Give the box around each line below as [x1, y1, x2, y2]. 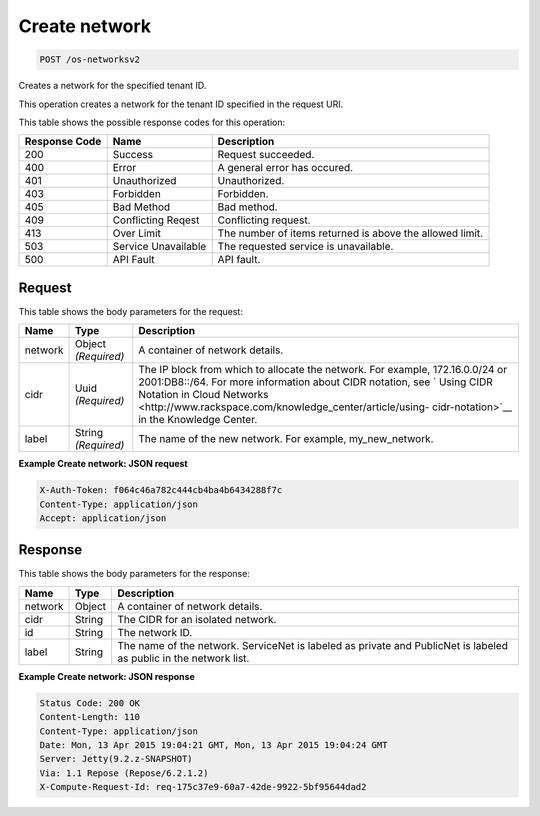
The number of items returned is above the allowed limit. [217, 226, 484, 240]
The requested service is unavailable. [217, 240, 394, 254]
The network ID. [116, 625, 193, 639]
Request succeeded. [217, 148, 315, 162]
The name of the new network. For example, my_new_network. [138, 432, 434, 446]
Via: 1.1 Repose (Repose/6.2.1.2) [39, 767, 209, 779]
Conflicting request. [217, 213, 311, 227]
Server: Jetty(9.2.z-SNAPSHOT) [39, 753, 194, 765]
